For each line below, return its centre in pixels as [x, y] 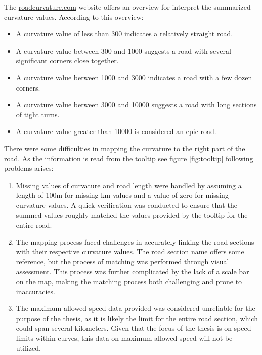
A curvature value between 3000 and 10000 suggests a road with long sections [136, 104]
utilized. [28, 348]
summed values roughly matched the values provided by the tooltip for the [132, 215]
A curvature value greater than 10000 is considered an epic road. [116, 131]
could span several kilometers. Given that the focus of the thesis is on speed [134, 328]
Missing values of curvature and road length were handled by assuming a [129, 185]
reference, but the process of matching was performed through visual [122, 261]
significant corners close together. [67, 60]
